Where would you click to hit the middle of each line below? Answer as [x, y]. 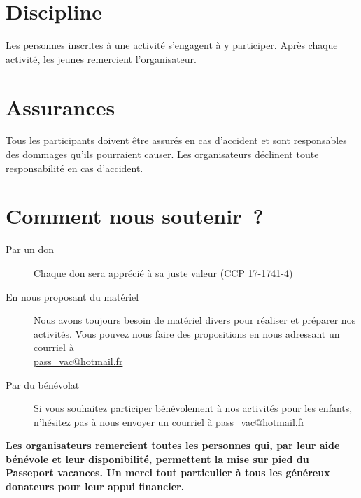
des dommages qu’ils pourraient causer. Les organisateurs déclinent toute [162, 154]
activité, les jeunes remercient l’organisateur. [101, 58]
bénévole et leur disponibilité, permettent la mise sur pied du [157, 458]
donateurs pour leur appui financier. [95, 486]
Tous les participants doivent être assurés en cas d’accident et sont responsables [176, 140]
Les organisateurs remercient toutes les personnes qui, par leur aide [173, 445]
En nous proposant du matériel [72, 296]
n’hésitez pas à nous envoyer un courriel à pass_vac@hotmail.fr [169, 421]
